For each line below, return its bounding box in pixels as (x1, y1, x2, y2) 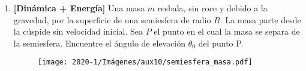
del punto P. (198, 36, 244, 49)
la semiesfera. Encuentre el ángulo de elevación (13, 36, 186, 49)
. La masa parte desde (220, 13, 301, 26)
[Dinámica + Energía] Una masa (13, 2, 145, 14)
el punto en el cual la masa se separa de (154, 25, 300, 38)
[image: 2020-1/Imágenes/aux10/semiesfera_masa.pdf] (37, 58, 253, 67)
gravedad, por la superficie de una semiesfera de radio (13, 13, 211, 26)
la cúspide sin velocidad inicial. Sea (13, 25, 143, 38)
